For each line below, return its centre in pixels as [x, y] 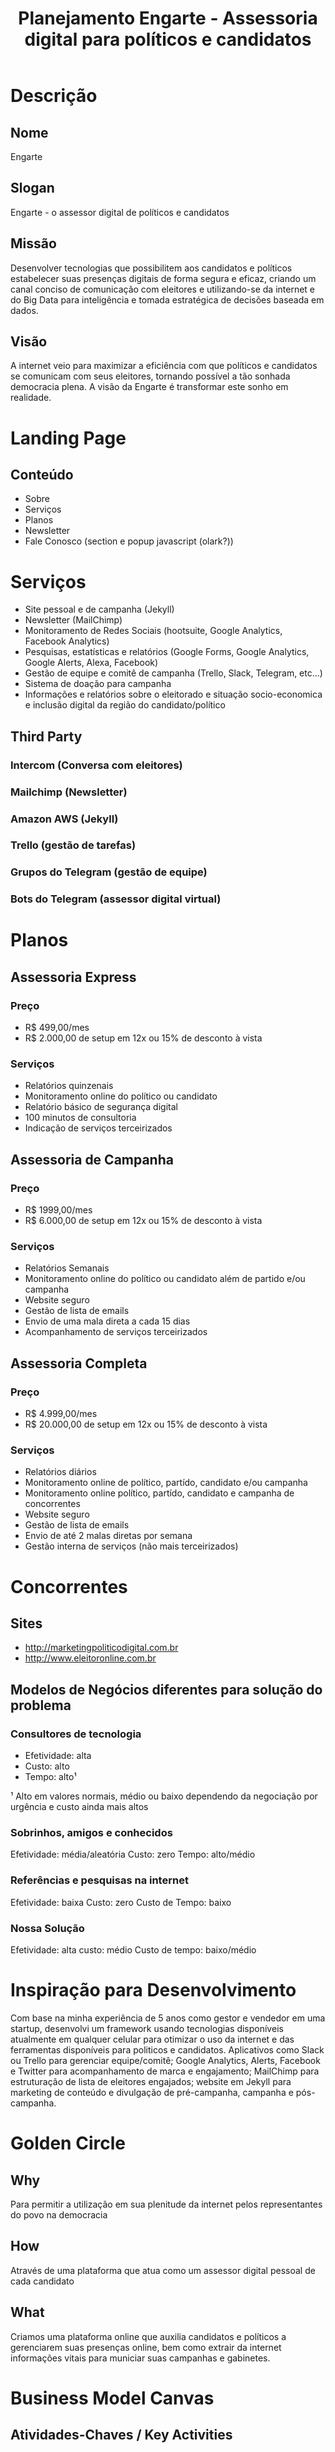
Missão [33, 243]
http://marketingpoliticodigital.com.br [101, 1648]
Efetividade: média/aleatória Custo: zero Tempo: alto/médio [133, 1854]
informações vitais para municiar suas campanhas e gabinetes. [140, 2358]
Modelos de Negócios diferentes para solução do [166, 1689]
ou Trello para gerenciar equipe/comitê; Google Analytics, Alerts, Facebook [165, 2060]
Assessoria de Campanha [92, 1159]
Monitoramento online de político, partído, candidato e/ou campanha [166, 1483]
